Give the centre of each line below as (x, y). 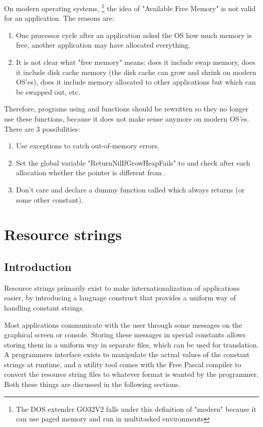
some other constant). (50, 199)
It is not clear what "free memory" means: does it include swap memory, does (136, 62)
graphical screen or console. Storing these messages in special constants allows (125, 335)
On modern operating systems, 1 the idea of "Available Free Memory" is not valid (130, 7)
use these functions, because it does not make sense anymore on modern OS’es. (127, 119)
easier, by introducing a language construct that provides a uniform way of (120, 298)
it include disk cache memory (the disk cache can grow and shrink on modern (136, 72)
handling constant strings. (44, 307)
